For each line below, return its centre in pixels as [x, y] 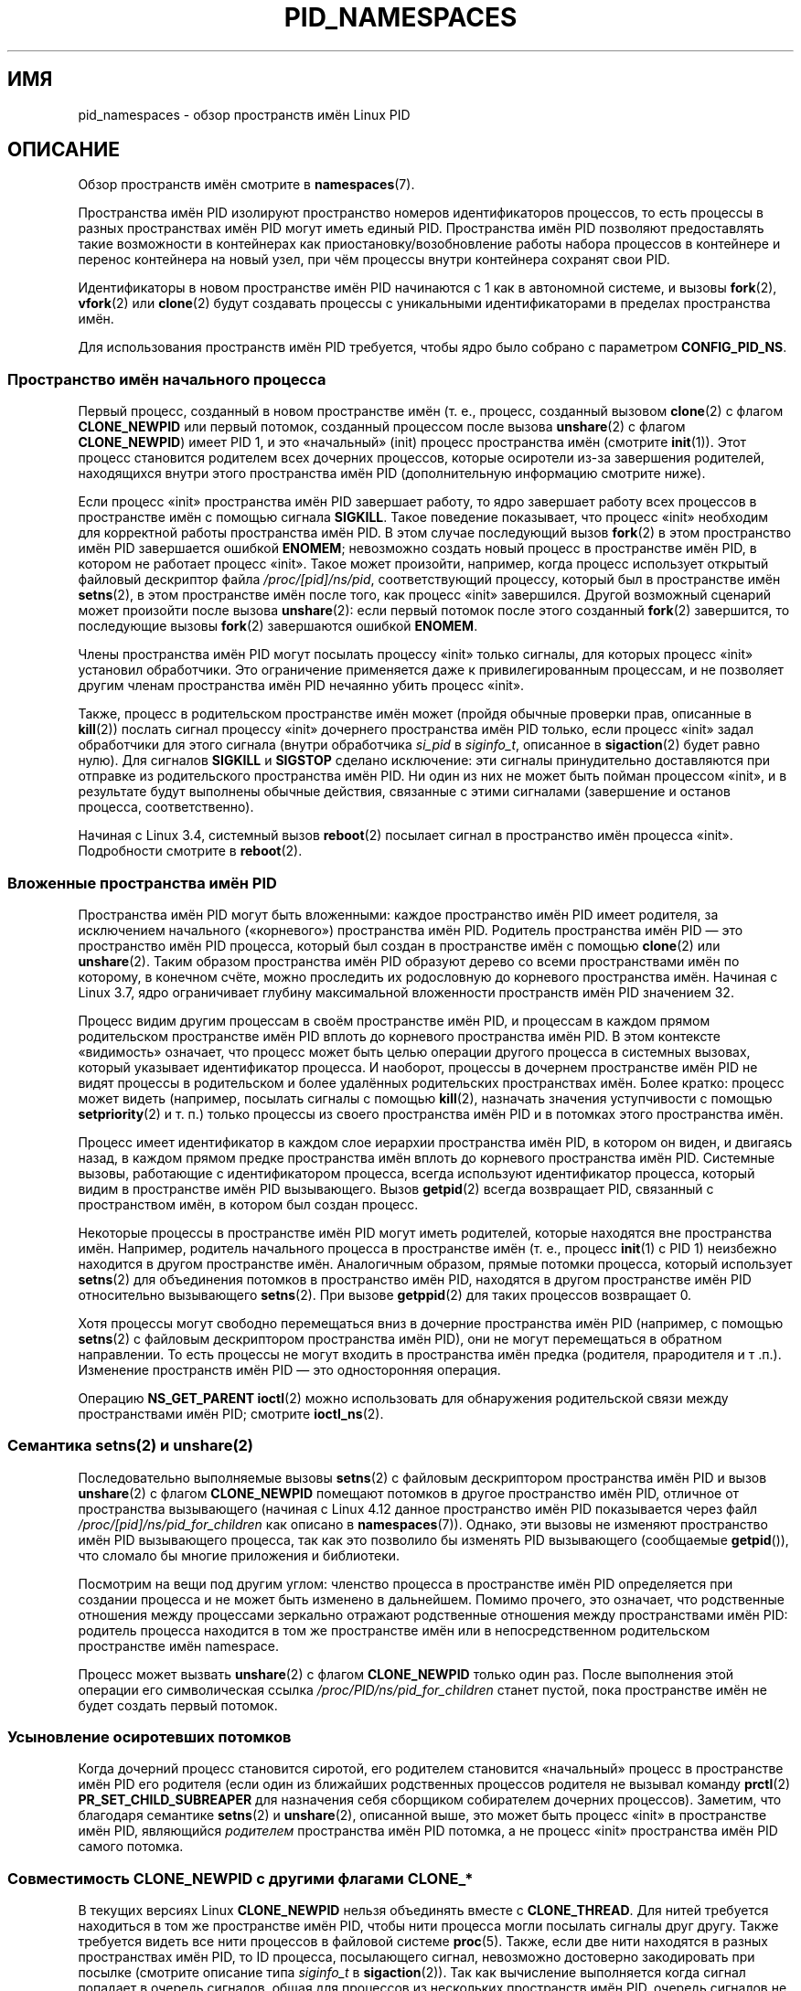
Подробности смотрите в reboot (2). [190, 851]
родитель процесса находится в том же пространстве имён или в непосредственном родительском [394, 1630]
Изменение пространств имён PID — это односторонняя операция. [289, 1369]
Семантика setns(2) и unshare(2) [131, 1446]
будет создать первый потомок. [178, 1705]
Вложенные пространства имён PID [142, 883]
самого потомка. [131, 1847]
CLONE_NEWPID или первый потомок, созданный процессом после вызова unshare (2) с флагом [382, 427]
